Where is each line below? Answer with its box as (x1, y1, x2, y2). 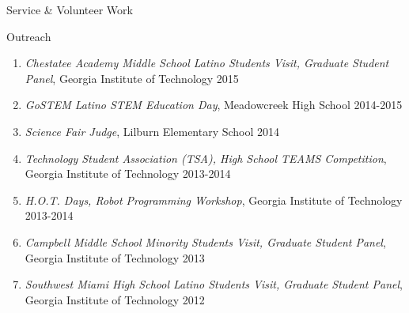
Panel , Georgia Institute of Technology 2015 (25, 70, 239, 86)
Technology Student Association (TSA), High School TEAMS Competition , (25, 149, 387, 166)
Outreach (6, 28, 51, 44)
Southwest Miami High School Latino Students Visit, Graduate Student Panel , (25, 276, 403, 292)
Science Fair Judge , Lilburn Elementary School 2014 (25, 123, 280, 139)
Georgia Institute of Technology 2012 (25, 291, 205, 307)
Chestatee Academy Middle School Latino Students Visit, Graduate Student (25, 55, 389, 71)
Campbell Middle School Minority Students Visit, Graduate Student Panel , (25, 233, 386, 250)
